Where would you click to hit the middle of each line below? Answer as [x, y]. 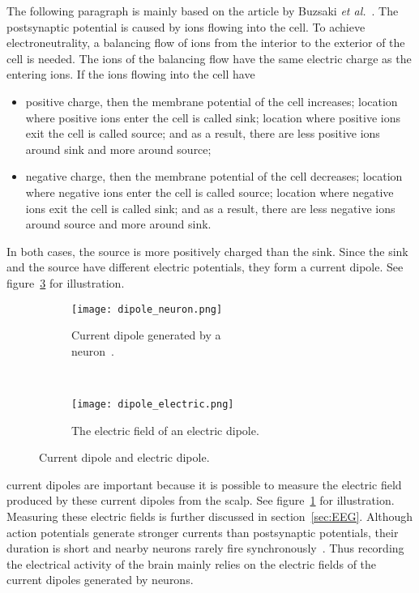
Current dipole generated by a [146, 335]
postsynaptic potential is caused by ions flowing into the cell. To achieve [186, 26]
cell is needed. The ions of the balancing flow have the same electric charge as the [209, 58]
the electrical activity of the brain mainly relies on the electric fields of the [192, 563]
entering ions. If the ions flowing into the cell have [131, 74]
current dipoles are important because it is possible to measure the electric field [204, 484]
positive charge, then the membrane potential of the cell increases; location [212, 101]
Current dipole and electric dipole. [124, 457]
